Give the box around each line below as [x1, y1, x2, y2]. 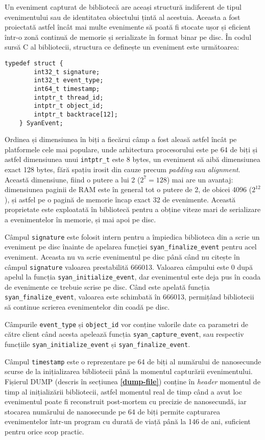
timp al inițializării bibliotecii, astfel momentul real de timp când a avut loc [5, 386, 242, 397]
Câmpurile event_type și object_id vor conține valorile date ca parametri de [5, 318, 248, 329]
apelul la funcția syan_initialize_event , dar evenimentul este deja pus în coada [5, 271, 261, 282]
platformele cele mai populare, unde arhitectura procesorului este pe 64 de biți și [5, 144, 258, 154]
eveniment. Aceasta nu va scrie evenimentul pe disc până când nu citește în [5, 251, 240, 262]
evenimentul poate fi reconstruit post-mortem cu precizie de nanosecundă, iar [5, 396, 247, 407]
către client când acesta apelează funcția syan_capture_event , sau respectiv [5, 329, 244, 339]
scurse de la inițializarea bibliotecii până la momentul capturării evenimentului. [5, 366, 253, 377]
